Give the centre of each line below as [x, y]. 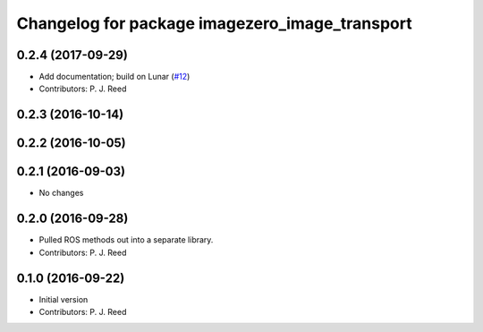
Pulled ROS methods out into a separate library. [126, 240]
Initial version [64, 299]
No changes [61, 193]
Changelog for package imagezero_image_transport [214, 23]
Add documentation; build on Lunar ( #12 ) [114, 77]
